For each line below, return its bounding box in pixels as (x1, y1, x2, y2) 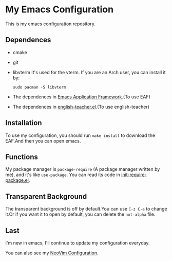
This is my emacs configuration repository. (5, 21, 96, 27)
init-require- (121, 171, 147, 178)
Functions (5, 152, 39, 161)
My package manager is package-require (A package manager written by (5, 166, 160, 172)
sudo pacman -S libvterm (12, 84, 66, 90)
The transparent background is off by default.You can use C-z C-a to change (5, 206, 167, 212)
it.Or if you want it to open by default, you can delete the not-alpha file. (5, 211, 156, 217)
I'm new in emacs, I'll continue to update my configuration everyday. (5, 240, 150, 246)
